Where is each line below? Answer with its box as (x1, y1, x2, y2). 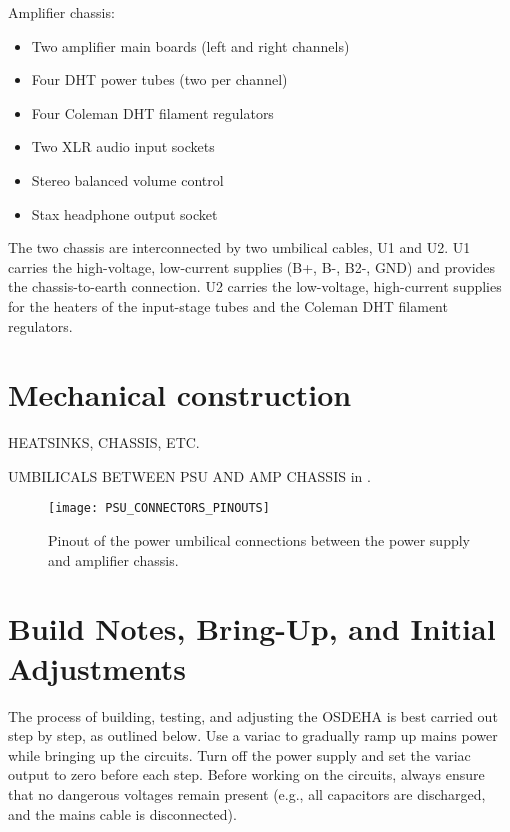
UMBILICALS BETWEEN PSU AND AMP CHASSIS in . (8, 465, 371, 486)
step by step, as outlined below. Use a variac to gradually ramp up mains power (8, 725, 498, 746)
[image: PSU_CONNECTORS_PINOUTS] (48, 501, 270, 516)
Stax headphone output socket (31, 203, 218, 224)
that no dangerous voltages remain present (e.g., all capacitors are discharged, (8, 783, 486, 804)
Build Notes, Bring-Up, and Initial (8, 608, 496, 649)
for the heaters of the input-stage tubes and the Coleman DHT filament (8, 295, 448, 316)
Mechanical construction (8, 374, 352, 415)
